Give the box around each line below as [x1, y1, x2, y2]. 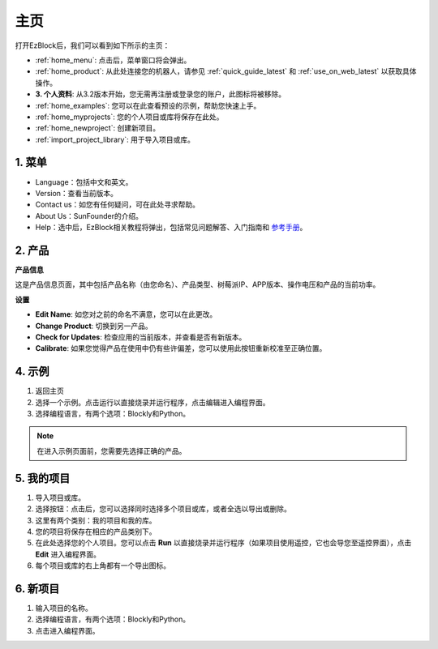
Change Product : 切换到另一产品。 [35, 321, 153, 331]
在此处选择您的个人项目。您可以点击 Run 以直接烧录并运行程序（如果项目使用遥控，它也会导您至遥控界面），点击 [35, 538, 412, 548]
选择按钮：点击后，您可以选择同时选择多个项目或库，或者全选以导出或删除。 [35, 504, 291, 514]
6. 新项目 [15, 582, 60, 596]
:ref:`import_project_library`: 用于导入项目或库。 [35, 134, 195, 144]
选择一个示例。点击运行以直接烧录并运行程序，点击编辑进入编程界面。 [35, 397, 270, 407]
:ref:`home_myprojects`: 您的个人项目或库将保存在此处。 [35, 112, 224, 122]
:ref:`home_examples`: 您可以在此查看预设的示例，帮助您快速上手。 [35, 100, 261, 110]
